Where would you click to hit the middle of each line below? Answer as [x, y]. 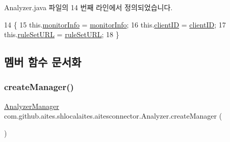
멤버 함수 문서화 [43, 62]
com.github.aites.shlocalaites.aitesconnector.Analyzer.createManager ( [113, 116]
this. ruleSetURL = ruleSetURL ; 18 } [62, 34]
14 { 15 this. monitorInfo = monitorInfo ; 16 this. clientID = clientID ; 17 [115, 24]
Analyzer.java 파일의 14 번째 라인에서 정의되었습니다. [88, 7]
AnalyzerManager [32, 106]
